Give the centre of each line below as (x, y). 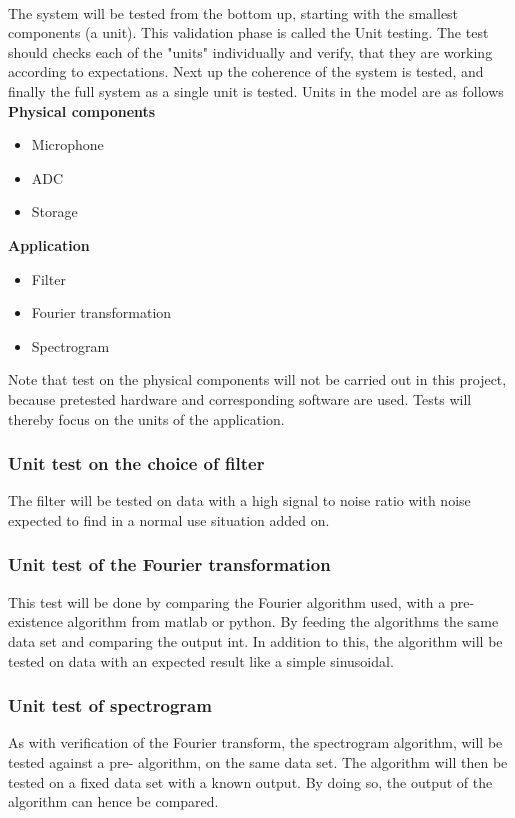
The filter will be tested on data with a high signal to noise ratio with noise (239, 500)
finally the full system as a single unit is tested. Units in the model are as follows (256, 90)
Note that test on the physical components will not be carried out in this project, (257, 379)
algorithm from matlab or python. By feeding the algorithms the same (283, 621)
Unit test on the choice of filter (136, 463)
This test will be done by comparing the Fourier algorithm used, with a (227, 601)
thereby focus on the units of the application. (146, 418)
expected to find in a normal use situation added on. (169, 519)
